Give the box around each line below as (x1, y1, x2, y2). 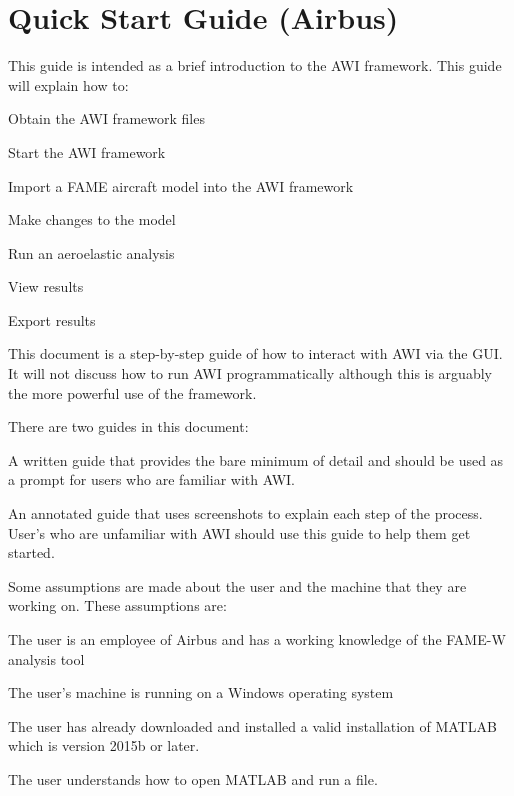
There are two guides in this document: (8, 416, 249, 437)
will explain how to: (8, 74, 129, 95)
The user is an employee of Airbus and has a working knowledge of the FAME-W (8, 629, 506, 649)
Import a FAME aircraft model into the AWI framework (8, 175, 354, 196)
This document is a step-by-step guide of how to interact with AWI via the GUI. (8, 343, 503, 364)
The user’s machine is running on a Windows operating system (8, 682, 394, 703)
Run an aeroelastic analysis (8, 242, 175, 263)
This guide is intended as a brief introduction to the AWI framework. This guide (8, 55, 502, 76)
